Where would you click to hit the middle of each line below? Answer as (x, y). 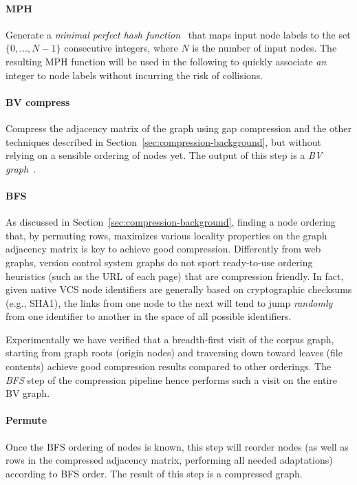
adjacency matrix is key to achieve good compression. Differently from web (163, 249)
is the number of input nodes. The (264, 48)
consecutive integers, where (121, 48)
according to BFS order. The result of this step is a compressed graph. (154, 473)
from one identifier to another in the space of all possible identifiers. (149, 316)
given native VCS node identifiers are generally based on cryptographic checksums (179, 289)
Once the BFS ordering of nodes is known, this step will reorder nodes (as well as (177, 446)
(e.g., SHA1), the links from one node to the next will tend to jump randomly (169, 302)
